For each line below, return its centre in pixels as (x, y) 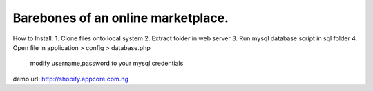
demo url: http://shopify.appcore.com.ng (71, 79)
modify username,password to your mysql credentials (107, 63)
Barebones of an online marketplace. (121, 18)
